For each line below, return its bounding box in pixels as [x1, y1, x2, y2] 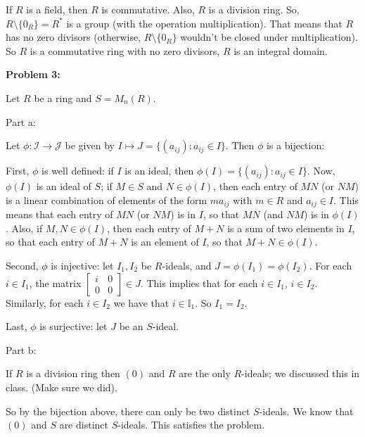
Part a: [6, 114, 36, 129]
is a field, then [26, 2, 88, 16]
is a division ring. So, [208, 2, 300, 16]
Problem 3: [6, 67, 60, 82]
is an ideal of [36, 179, 91, 194]
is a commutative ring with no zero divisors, [30, 43, 220, 58]
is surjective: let [39, 319, 108, 334]
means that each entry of [6, 207, 113, 222]
